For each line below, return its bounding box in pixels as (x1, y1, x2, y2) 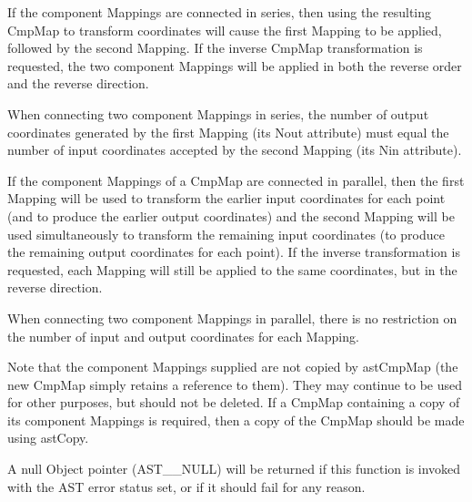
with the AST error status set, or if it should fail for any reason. (7, 476, 366, 496)
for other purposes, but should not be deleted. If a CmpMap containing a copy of (7, 393, 460, 412)
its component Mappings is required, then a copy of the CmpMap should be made (7, 410, 465, 429)
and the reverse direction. (7, 74, 149, 93)
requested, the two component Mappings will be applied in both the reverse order (7, 56, 462, 75)
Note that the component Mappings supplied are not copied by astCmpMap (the (7, 357, 458, 376)
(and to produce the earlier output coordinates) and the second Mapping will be (7, 206, 455, 225)
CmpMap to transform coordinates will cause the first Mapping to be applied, (7, 20, 442, 39)
